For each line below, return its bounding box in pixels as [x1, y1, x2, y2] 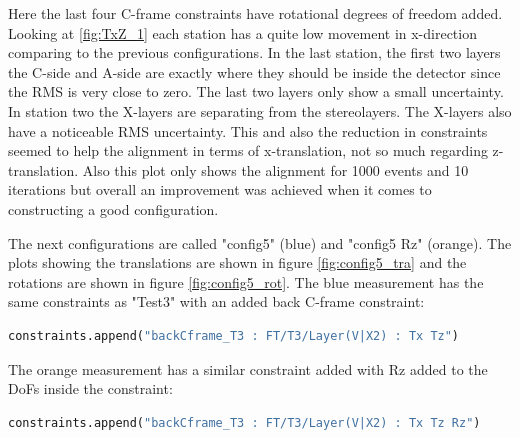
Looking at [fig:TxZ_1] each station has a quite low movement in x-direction [8, 22, 477, 43]
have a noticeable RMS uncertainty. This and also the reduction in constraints [8, 120, 488, 141]
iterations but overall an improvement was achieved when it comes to [8, 179, 432, 200]
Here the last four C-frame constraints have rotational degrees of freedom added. [8, 3, 503, 23]
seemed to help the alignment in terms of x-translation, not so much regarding [8, 140, 488, 161]
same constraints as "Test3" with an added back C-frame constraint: [8, 291, 425, 312]
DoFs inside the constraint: [8, 378, 173, 399]
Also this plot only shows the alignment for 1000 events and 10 [82, 159, 469, 180]
